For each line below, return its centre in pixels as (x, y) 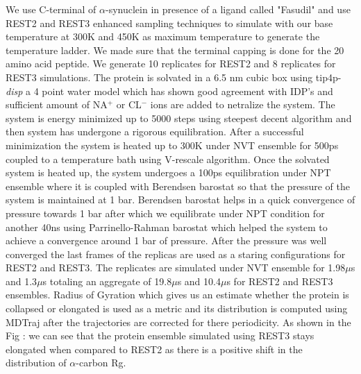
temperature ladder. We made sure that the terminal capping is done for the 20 (175, 50)
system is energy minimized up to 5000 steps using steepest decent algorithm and (179, 118)
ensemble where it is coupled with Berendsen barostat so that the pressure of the (178, 186)
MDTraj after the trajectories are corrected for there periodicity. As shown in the (178, 322)
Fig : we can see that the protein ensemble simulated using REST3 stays (160, 335)
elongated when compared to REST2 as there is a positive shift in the (154, 349)
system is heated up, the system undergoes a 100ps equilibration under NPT (168, 172)
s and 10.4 (199, 281)
